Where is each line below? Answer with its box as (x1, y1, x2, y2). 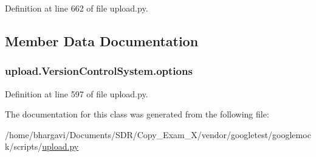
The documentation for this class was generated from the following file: (5, 108, 269, 120)
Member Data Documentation (5, 31, 199, 50)
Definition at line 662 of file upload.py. (5, 2, 148, 14)
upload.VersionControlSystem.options (5, 63, 193, 78)
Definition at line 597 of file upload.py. (5, 87, 148, 100)
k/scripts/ (5, 140, 43, 153)
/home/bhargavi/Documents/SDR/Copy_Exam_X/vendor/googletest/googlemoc (5, 128, 311, 141)
